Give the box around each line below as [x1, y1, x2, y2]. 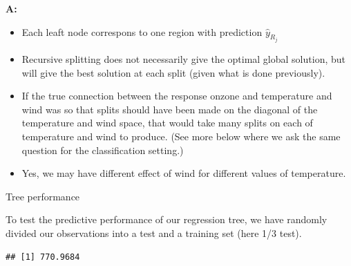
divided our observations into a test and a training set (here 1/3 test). [6, 225, 302, 240]
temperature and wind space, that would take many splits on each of [21, 115, 313, 130]
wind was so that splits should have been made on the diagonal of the [21, 102, 318, 116]
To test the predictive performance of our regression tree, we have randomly [6, 212, 328, 227]
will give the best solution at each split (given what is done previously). [21, 65, 325, 79]
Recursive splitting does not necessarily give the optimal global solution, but [21, 52, 345, 66]
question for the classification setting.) [21, 142, 184, 157]
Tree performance [6, 189, 80, 203]
